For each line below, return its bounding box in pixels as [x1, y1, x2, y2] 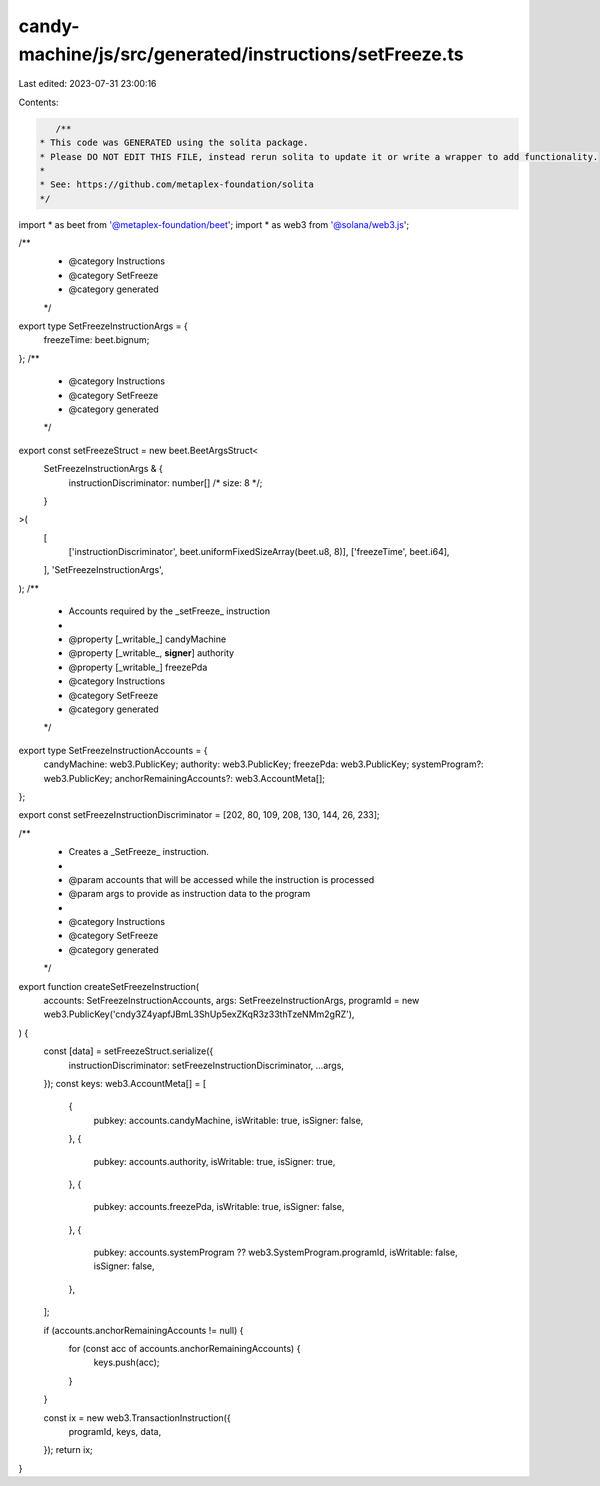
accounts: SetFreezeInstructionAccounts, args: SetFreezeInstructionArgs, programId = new [43, 995, 420, 1007]
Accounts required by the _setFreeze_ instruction [68, 605, 270, 617]
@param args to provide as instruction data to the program [68, 888, 311, 900]
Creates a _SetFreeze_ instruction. [68, 846, 210, 858]
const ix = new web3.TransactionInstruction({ [43, 1411, 231, 1424]
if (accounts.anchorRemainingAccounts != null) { [43, 1324, 244, 1336]
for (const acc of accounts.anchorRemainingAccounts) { [68, 1343, 301, 1355]
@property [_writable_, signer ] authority [68, 647, 235, 659]
